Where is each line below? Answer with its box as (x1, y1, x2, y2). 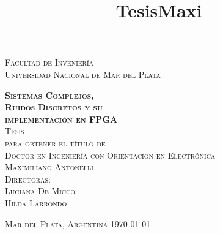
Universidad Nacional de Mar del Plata (5, 67, 161, 80)
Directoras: (5, 172, 51, 185)
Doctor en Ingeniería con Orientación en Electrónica (5, 148, 216, 161)
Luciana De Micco (5, 184, 76, 197)
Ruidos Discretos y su (5, 100, 103, 113)
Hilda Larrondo (5, 196, 67, 209)
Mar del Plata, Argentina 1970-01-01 (5, 217, 151, 230)
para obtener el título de (5, 136, 106, 149)
